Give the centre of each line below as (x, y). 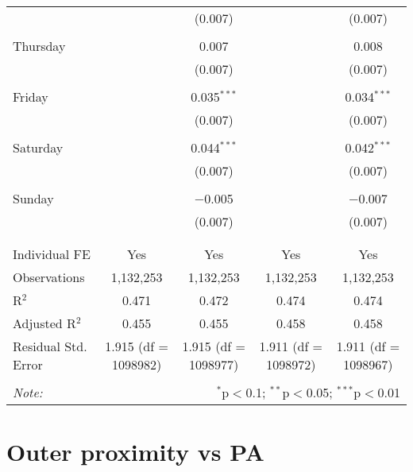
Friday (31, 97)
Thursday (39, 46)
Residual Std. (50, 346)
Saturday (38, 147)
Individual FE (52, 254)
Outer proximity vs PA (135, 452)
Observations (49, 277)
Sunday (33, 198)
